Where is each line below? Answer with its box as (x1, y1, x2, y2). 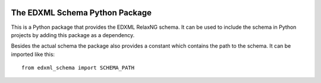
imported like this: (11, 51, 55, 58)
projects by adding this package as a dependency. (11, 31, 135, 38)
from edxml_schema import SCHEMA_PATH (21, 65, 135, 71)
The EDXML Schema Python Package (11, 8, 152, 18)
